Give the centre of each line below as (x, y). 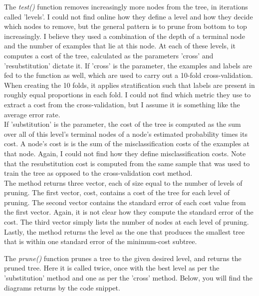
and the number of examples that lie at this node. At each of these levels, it (120, 46)
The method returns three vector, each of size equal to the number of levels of (123, 182)
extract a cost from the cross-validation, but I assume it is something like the (122, 104)
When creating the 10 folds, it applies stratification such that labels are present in (129, 85)
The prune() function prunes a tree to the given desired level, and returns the (123, 258)
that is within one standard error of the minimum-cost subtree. (101, 241)
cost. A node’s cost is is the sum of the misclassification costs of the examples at (127, 144)
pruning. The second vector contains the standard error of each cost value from (125, 202)
